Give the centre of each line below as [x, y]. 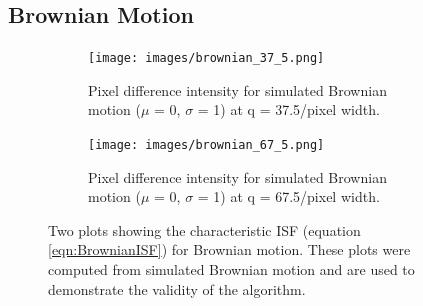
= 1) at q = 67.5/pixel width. [288, 196]
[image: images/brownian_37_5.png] [206, 58]
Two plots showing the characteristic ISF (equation [204, 229]
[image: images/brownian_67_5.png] [206, 145]
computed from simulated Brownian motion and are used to [231, 269]
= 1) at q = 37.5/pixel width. [288, 109]
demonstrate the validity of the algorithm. [177, 288]
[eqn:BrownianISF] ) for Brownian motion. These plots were [229, 249]
